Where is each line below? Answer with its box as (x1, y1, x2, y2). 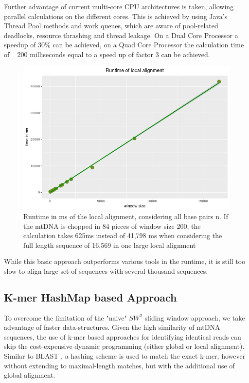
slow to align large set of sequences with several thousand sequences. (4, 265, 208, 276)
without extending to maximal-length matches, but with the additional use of (4, 360, 235, 370)
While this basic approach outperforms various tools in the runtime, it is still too (4, 256, 246, 266)
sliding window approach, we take (144, 312, 245, 323)
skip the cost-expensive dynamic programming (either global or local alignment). (4, 341, 245, 351)
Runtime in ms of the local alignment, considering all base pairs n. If (23, 211, 228, 221)
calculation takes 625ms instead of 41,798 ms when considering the (23, 230, 222, 241)
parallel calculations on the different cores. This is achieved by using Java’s (4, 11, 228, 21)
